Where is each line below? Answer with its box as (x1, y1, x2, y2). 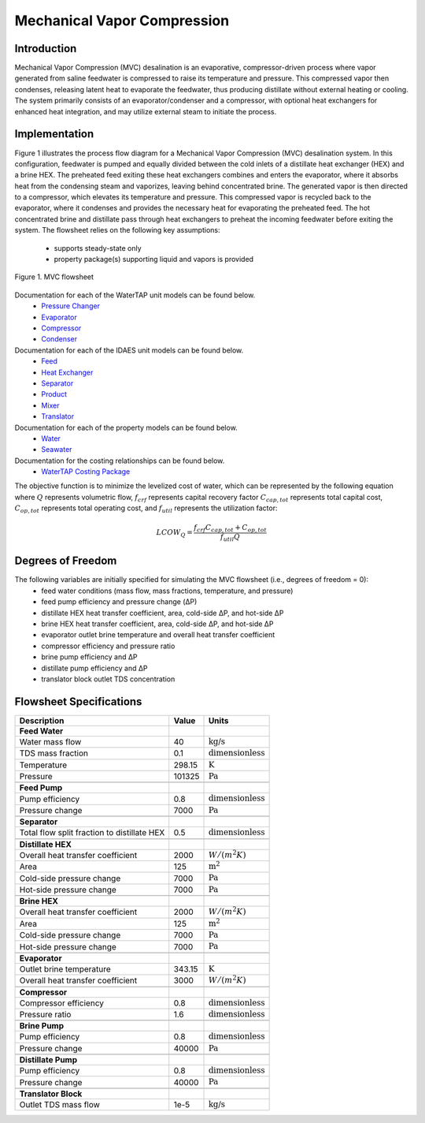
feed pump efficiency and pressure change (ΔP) (41, 597, 198, 606)
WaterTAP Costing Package (41, 467, 131, 476)
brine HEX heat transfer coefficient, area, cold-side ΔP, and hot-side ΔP (41, 619, 274, 629)
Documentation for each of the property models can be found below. (14, 423, 238, 432)
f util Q (220, 532, 240, 543)
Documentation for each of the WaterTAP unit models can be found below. (14, 290, 256, 300)
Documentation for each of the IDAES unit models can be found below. (14, 345, 244, 355)
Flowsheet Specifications (14, 695, 142, 708)
